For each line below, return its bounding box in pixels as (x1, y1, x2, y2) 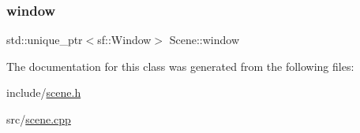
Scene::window (169, 31, 240, 48)
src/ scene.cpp (6, 111, 71, 127)
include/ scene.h (6, 84, 81, 101)
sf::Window (97, 31, 152, 48)
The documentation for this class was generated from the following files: (6, 57, 354, 74)
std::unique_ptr (6, 31, 83, 48)
